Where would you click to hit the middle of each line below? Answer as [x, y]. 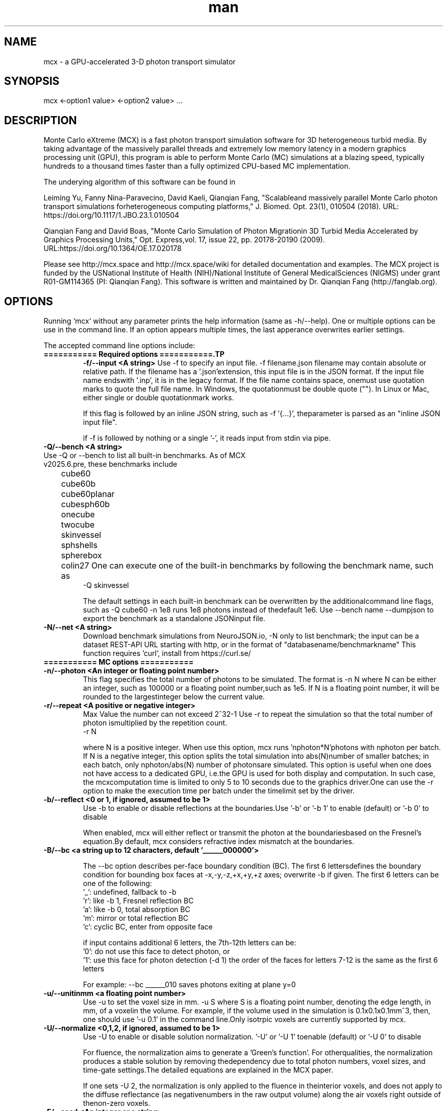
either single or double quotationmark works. [158, 398]
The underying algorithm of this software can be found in [140, 182]
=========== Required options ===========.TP [134, 354]
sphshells [79, 545]
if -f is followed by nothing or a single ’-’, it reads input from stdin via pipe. [207, 438]
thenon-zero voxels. [117, 1103]
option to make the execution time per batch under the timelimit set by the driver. [219, 791]
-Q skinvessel [106, 585]
